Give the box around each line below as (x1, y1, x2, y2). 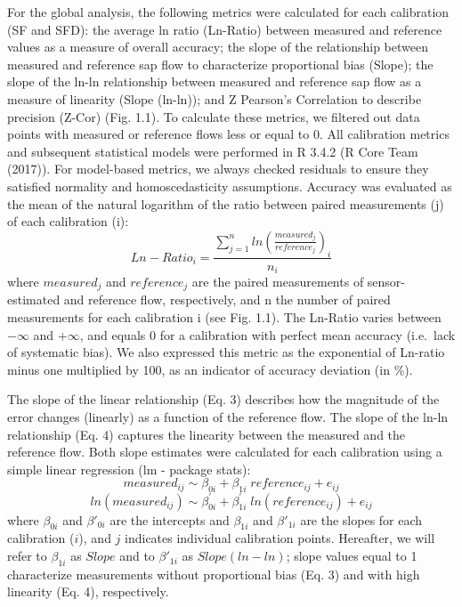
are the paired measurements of (191, 272, 364, 290)
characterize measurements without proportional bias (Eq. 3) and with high (7, 564, 420, 583)
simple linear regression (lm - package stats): (7, 459, 251, 478)
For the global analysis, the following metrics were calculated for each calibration (7, 3, 450, 20)
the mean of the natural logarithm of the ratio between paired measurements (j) (7, 194, 444, 213)
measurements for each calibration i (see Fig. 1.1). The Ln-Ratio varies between (7, 308, 442, 327)
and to (119, 546, 155, 565)
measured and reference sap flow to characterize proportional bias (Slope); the (7, 54, 434, 73)
